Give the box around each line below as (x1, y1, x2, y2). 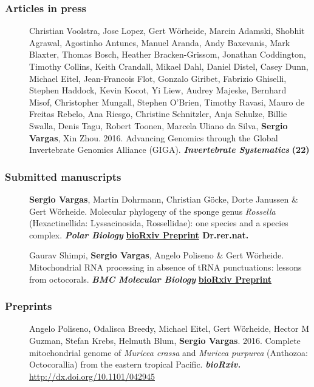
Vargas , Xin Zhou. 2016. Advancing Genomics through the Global (29, 131, 278, 144)
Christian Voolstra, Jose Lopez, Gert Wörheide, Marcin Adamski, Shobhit (29, 24, 305, 37)
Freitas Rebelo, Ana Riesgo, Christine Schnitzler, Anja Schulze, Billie (29, 107, 287, 120)
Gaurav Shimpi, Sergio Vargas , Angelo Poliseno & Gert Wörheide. (29, 249, 284, 261)
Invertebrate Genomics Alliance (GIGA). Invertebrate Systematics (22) (29, 143, 310, 156)
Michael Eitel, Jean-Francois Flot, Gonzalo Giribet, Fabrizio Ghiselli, (29, 72, 287, 84)
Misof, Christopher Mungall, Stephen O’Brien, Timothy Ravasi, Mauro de (29, 95, 305, 108)
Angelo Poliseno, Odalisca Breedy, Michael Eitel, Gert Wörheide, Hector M (29, 322, 310, 335)
